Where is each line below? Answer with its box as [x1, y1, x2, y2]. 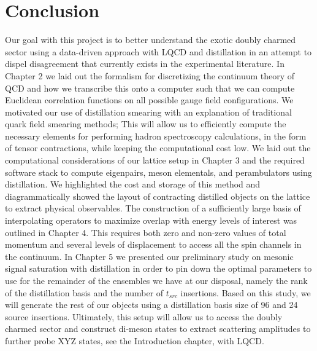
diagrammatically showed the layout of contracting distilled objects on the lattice [5, 189, 310, 202]
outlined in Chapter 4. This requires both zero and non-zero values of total [5, 226, 286, 239]
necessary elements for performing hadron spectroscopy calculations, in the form [5, 129, 307, 142]
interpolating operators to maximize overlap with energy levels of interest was [5, 214, 297, 227]
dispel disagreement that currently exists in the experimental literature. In [5, 57, 285, 70]
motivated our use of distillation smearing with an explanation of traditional [5, 105, 292, 118]
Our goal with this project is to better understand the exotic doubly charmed [5, 33, 296, 46]
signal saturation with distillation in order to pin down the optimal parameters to [5, 262, 312, 275]
